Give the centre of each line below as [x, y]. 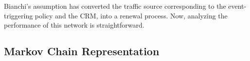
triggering [18, 15]
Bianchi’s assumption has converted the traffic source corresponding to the [115, 6]
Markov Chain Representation [82, 51]
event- [237, 6]
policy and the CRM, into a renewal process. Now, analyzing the [131, 15]
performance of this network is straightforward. [74, 25]
